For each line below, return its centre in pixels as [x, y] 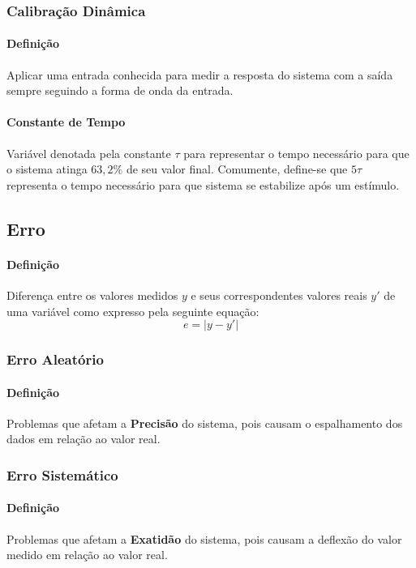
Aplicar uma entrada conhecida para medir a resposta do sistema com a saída [200, 74]
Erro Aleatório [55, 359]
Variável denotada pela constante [89, 153]
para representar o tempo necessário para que [296, 153]
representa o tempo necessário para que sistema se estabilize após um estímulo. [203, 184]
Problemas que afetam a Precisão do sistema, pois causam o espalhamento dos [205, 423]
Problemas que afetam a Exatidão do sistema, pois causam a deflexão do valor [204, 538]
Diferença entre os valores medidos [92, 295]
